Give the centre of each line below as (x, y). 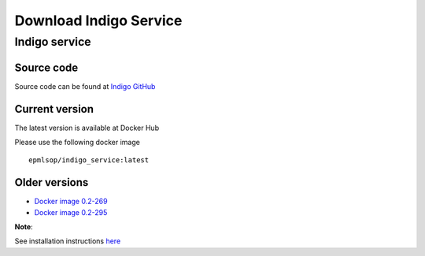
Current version (54, 109)
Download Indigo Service (98, 20)
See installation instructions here (68, 241)
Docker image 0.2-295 (71, 212)
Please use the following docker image (78, 143)
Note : (24, 227)
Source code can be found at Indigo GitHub (85, 86)
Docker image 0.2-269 (71, 202)
